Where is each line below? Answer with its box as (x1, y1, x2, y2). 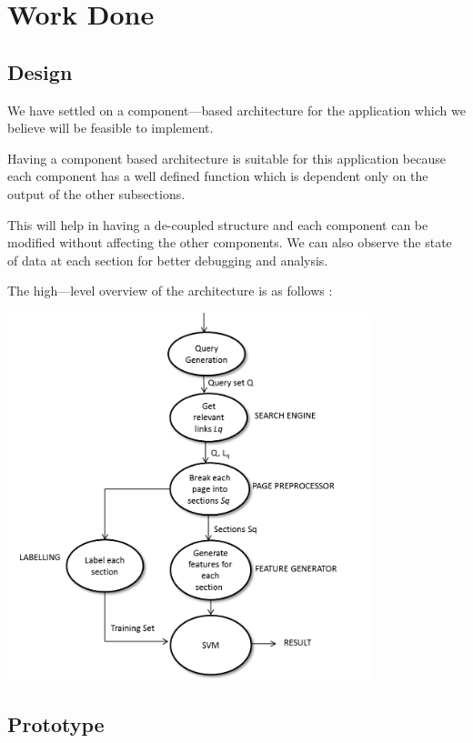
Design (7, 57, 73, 85)
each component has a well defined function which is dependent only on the (7, 166, 428, 186)
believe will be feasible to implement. (7, 118, 214, 137)
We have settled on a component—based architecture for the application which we (7, 100, 466, 119)
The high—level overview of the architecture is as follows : (7, 281, 333, 300)
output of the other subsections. (7, 184, 186, 203)
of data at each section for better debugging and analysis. (7, 250, 328, 269)
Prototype (7, 709, 105, 738)
